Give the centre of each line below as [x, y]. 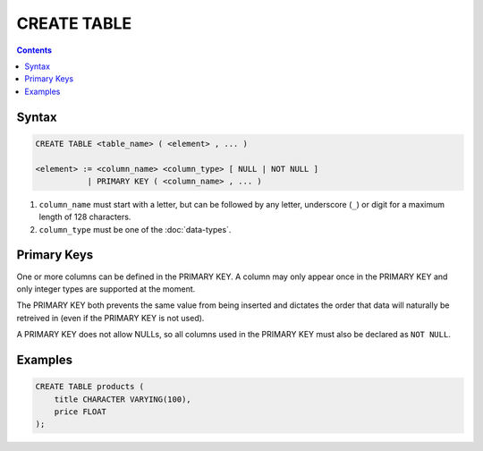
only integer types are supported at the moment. [106, 289]
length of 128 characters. [85, 217]
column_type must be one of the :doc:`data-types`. [135, 229]
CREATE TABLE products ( [90, 387]
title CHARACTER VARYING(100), [123, 399]
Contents [34, 50]
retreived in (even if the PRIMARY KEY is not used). [110, 318]
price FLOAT [80, 411]
